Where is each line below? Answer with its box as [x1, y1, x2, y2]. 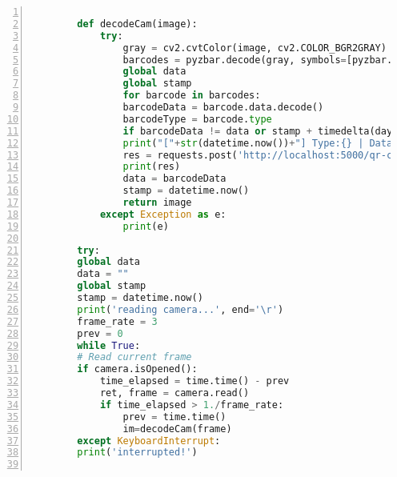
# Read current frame [77, 351, 192, 363]
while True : [77, 339, 141, 351]
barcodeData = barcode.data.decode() [122, 102, 324, 113]
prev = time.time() [122, 411, 227, 423]
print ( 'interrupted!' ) [77, 447, 198, 459]
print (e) [122, 220, 169, 232]
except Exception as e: [99, 208, 227, 220]
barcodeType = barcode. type [122, 113, 272, 125]
